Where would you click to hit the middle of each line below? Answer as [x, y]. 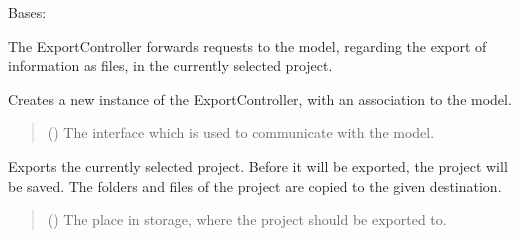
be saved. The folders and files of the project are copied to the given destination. [255, 185]
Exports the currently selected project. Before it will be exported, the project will [258, 165]
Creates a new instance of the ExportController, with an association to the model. [260, 98]
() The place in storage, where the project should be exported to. [247, 219]
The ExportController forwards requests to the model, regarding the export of [247, 45]
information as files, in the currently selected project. [170, 65]
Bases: [27, 12]
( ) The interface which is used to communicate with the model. [241, 132]
